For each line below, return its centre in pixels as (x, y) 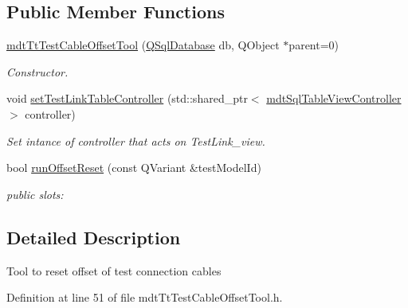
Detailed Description (94, 237)
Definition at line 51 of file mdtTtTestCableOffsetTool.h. (145, 297)
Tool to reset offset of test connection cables (114, 270)
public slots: (35, 194)
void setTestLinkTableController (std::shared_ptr (127, 98)
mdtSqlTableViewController (334, 98)
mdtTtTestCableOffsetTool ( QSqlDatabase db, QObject (143, 45)
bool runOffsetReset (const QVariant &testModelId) (134, 168)
